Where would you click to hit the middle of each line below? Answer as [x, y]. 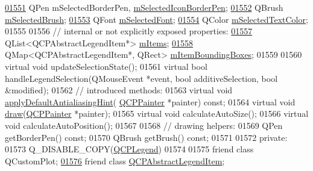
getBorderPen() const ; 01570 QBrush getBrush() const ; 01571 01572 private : [146, 137]
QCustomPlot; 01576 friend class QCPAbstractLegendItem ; [115, 160]
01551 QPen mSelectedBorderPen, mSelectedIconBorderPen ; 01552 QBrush [144, 7]
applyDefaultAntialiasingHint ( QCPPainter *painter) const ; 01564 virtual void [150, 101]
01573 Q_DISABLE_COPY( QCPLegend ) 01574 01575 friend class [129, 149]
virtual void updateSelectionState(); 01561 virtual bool [106, 66]
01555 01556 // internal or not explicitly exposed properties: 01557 [129, 31]
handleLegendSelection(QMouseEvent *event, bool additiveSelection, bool [141, 78]
